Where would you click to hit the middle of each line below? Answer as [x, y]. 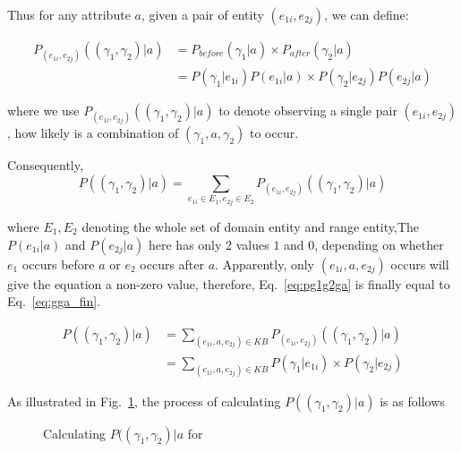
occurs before [58, 264]
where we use [43, 111]
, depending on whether [379, 244]
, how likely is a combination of [93, 133]
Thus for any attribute [69, 14]
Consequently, [45, 165]
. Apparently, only [265, 264]
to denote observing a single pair [308, 111]
